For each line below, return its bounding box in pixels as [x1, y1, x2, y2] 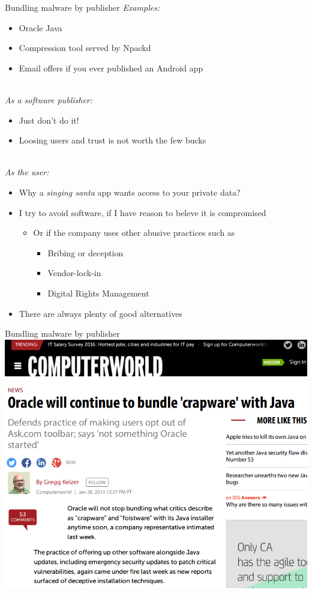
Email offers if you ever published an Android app [19, 61, 203, 74]
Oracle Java [19, 21, 62, 34]
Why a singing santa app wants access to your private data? [19, 185, 241, 198]
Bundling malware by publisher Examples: [5, 1, 160, 13]
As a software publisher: [5, 93, 93, 106]
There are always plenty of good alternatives [19, 307, 182, 319]
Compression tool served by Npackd [19, 41, 151, 54]
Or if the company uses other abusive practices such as [33, 226, 235, 239]
